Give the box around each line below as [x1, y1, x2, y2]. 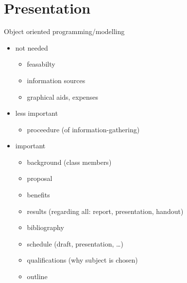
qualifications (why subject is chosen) [27, 255, 138, 265]
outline [27, 271, 48, 282]
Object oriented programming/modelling [4, 26, 125, 36]
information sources [27, 75, 85, 85]
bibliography [27, 222, 64, 232]
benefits [27, 190, 50, 200]
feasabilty [27, 59, 55, 69]
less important [15, 108, 58, 118]
